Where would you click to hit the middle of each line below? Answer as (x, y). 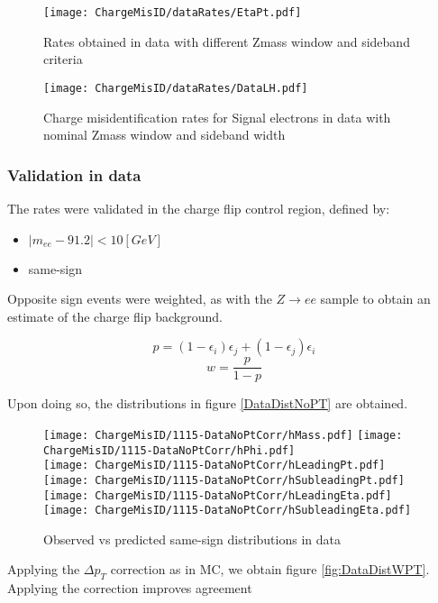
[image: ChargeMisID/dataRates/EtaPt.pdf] (173, 13)
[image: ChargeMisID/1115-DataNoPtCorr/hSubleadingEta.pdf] (228, 511)
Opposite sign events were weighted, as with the (140, 299)
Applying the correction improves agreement (130, 588)
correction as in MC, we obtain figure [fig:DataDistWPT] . (270, 569)
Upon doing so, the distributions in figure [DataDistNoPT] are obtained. (208, 403)
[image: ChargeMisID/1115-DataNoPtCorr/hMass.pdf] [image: (223, 435)
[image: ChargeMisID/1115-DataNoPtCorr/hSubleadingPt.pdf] (224, 480)
